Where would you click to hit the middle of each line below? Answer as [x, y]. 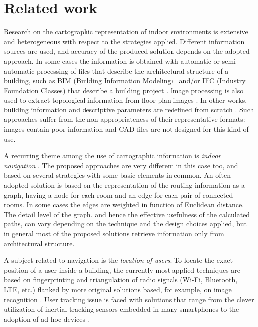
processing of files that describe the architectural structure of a [133, 70]
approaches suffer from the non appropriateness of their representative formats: [125, 119]
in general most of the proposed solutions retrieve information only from [114, 233]
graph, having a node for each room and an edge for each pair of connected [119, 194]
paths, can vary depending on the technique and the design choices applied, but [125, 224]
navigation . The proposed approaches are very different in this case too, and [121, 165]
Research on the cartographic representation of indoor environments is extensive [126, 32]
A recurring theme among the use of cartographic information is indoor [113, 156]
